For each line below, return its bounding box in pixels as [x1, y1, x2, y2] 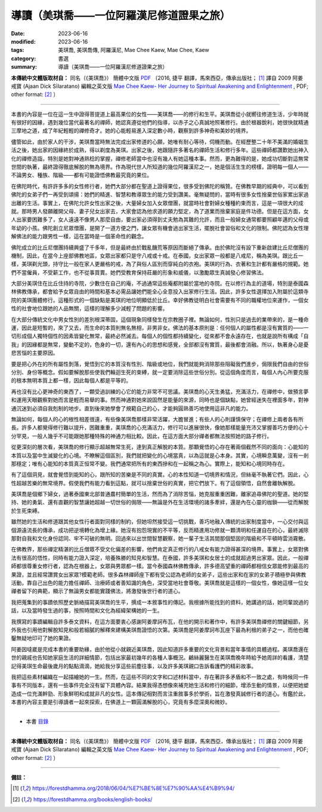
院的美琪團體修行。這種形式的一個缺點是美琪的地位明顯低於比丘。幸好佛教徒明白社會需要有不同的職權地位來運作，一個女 [11, 296, 309, 304]
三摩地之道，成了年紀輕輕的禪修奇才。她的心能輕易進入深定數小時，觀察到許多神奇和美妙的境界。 [11, 127, 252, 134]
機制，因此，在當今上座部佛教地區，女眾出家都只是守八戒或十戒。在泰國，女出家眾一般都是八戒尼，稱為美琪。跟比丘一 [11, 252, 304, 259]
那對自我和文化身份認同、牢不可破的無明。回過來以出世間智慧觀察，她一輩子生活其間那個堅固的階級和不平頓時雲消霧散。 [11, 535, 309, 542]
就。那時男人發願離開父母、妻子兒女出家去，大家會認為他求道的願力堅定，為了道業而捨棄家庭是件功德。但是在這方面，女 [11, 207, 309, 215]
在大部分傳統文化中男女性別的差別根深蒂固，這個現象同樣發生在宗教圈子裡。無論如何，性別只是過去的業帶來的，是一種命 [11, 315, 309, 323]
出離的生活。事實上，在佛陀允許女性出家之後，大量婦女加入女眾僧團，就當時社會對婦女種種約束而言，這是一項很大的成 [11, 199, 304, 206]
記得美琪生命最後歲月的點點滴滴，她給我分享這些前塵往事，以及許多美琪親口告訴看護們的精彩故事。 [11, 662, 256, 669]
